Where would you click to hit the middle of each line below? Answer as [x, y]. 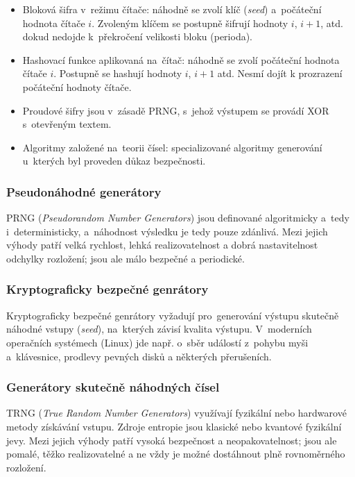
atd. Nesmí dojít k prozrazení [280, 73]
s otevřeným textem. [67, 124]
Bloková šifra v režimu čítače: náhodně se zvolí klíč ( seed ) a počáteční [172, 9]
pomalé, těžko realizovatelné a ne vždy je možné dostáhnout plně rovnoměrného [176, 454]
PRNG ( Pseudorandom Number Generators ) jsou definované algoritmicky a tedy [178, 218]
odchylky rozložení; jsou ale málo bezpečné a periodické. [125, 258]
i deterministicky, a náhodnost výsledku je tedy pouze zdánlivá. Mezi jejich [167, 231]
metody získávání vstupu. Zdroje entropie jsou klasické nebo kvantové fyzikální [174, 426]
